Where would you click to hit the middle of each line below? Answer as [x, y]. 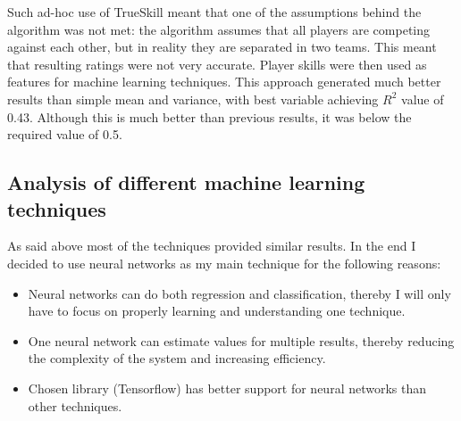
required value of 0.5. [65, 134]
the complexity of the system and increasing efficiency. [177, 358]
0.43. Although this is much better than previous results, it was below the [210, 116]
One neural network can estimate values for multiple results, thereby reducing [241, 340]
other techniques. [75, 405]
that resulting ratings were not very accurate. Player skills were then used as [217, 64]
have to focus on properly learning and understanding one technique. [217, 311]
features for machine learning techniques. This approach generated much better [224, 82]
